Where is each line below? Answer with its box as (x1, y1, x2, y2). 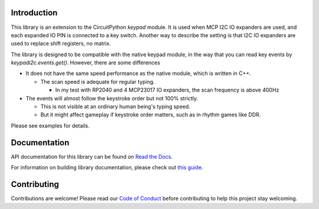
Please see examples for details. (11, 122, 90, 129)
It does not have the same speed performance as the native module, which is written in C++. (25, 70, 251, 77)
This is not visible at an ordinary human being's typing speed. (40, 103, 191, 110)
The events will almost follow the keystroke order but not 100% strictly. (25, 94, 198, 102)
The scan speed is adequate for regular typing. (40, 78, 155, 85)
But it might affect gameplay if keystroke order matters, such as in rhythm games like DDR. (40, 111, 261, 118)
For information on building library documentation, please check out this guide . (11, 164, 203, 171)
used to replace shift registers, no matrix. (11, 40, 112, 47)
